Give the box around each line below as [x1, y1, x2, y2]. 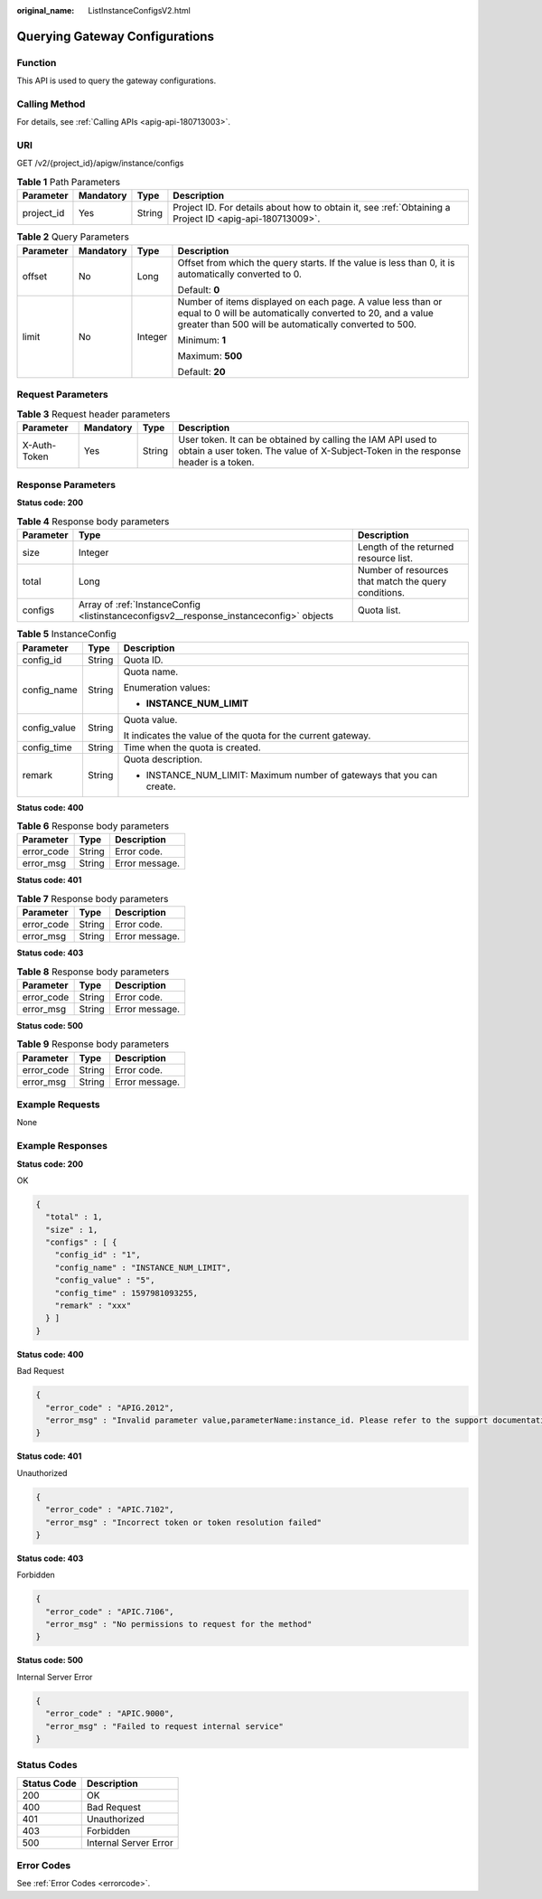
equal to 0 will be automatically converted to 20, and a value [177, 306, 434, 319]
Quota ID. [123, 653, 164, 666]
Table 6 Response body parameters [16, 820, 170, 832]
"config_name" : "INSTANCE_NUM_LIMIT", [54, 1262, 232, 1273]
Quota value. [123, 713, 178, 726]
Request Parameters [16, 388, 108, 400]
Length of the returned [357, 541, 454, 553]
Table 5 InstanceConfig [16, 628, 117, 641]
